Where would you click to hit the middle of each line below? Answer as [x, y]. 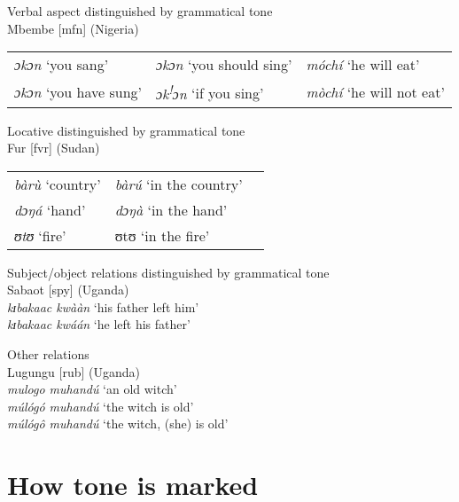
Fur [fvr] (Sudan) [54, 148]
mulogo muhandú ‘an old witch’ [92, 389]
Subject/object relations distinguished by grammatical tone [168, 272]
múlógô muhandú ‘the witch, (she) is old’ [118, 424]
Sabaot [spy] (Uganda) [68, 290]
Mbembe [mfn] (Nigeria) [73, 28]
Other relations [48, 354]
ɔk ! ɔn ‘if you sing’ [210, 92]
